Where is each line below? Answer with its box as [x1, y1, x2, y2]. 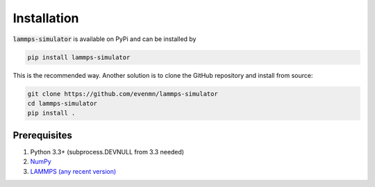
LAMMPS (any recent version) [30, 167, 117, 175]
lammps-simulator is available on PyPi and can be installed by [12, 35, 197, 43]
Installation [12, 10, 79, 26]
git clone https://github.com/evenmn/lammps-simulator [27, 90, 218, 97]
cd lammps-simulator [27, 99, 97, 107]
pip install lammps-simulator [27, 53, 131, 61]
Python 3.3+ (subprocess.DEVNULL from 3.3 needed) [30, 147, 184, 156]
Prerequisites [12, 129, 72, 141]
